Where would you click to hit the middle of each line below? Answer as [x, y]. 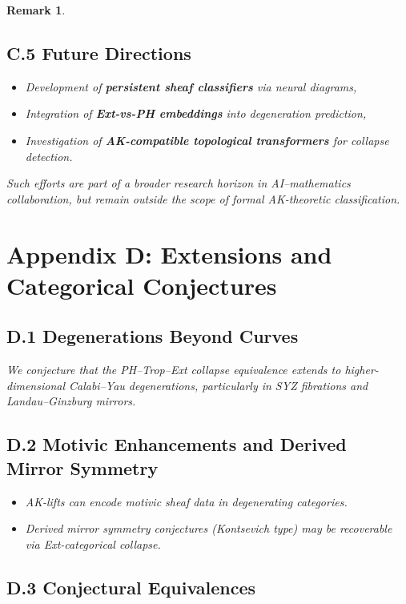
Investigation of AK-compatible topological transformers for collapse [207, 140]
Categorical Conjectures [142, 285]
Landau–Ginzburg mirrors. [71, 401]
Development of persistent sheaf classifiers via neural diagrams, [191, 86]
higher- [362, 370]
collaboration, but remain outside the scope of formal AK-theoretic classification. [203, 198]
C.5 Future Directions [99, 52]
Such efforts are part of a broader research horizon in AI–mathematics [179, 183]
